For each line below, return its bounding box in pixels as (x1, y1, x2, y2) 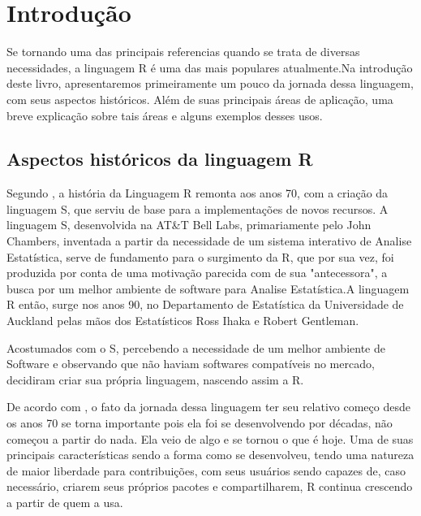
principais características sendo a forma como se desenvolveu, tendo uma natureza (6, 446, 415, 463)
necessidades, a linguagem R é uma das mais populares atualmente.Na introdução (6, 59, 413, 76)
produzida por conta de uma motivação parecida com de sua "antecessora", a (6, 264, 388, 281)
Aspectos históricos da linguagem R (6, 146, 313, 171)
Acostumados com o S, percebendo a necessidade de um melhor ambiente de (6, 339, 385, 356)
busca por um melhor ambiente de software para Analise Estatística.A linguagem (6, 280, 410, 297)
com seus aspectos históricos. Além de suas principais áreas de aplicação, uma (6, 90, 393, 107)
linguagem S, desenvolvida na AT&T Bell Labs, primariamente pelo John (6, 216, 372, 233)
